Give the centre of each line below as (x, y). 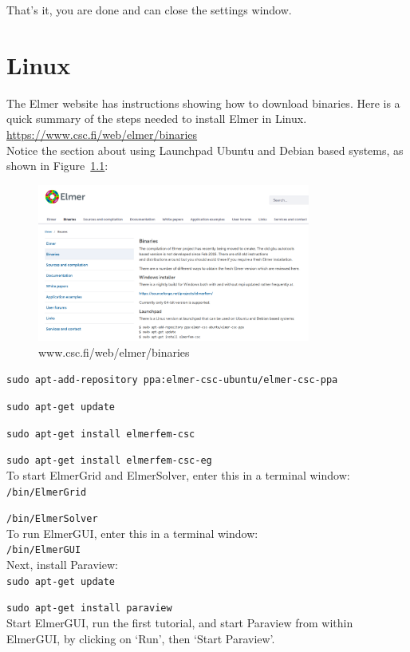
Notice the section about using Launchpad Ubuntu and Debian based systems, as (205, 150)
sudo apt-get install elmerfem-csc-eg (109, 461)
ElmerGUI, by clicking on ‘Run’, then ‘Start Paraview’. (141, 638)
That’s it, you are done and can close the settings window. (149, 10)
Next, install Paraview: (62, 565)
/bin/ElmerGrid (47, 492)
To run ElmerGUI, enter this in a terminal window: (132, 533)
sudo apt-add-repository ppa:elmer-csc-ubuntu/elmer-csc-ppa (172, 380)
